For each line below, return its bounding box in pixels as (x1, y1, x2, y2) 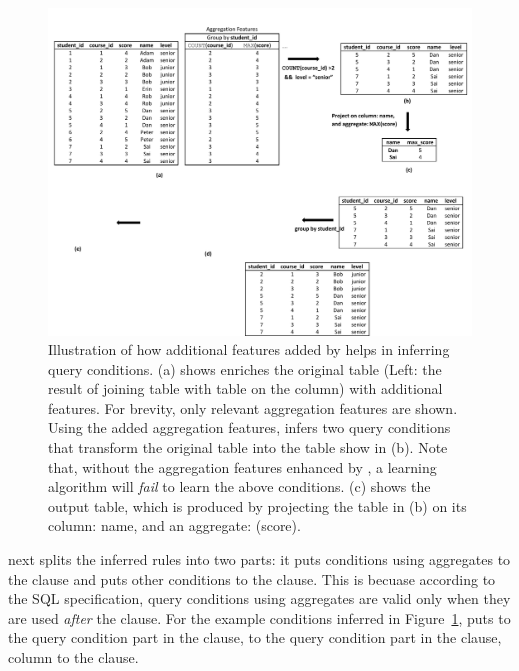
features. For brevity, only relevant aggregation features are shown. (48, 397, 458, 418)
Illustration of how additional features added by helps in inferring (48, 339, 450, 360)
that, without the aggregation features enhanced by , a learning (48, 456, 437, 477)
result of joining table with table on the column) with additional (48, 378, 443, 399)
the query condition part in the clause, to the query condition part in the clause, (8, 627, 502, 648)
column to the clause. (8, 647, 139, 668)
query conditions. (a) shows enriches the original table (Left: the (48, 358, 442, 379)
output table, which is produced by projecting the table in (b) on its (48, 495, 467, 516)
